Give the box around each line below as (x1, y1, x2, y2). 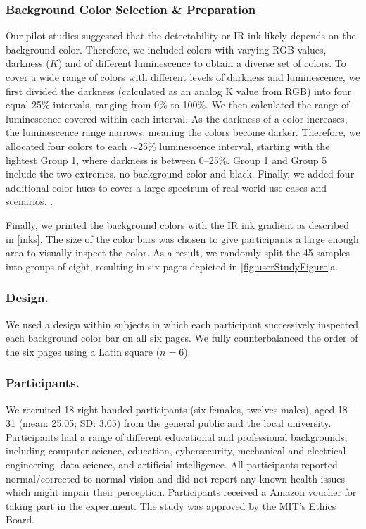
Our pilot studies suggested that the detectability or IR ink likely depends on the (6, 28, 356, 43)
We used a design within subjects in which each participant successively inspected (6, 316, 359, 331)
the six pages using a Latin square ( (6, 344, 160, 359)
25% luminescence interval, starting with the (137, 138, 330, 153)
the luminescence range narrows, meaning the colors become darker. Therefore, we (6, 125, 360, 139)
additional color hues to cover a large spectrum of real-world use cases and (6, 180, 327, 194)
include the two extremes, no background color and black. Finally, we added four (6, 166, 355, 181)
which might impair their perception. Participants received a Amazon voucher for (6, 485, 357, 499)
